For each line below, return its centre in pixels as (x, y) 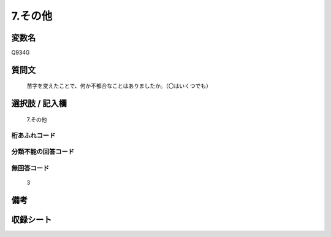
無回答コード (30, 168)
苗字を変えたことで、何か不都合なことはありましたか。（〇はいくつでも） (119, 86)
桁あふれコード (33, 135)
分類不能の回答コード (43, 152)
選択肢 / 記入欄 (39, 103)
